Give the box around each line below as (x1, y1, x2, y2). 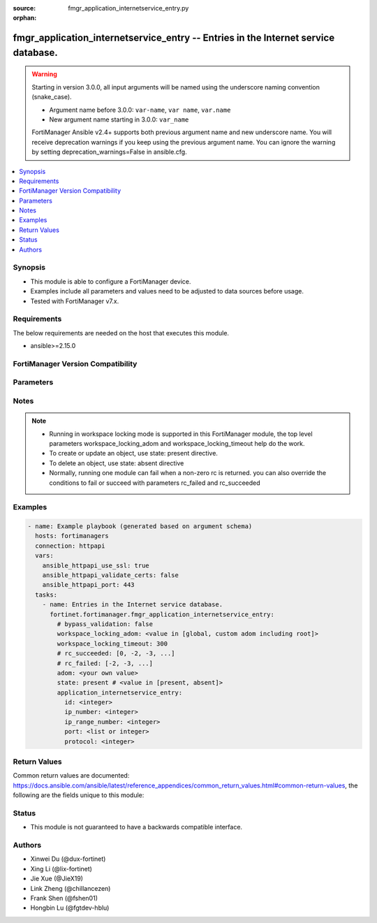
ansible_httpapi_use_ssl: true (42, 561, 149, 569)
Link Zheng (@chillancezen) (30, 884, 111, 892)
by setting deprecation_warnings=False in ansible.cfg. (31, 147, 188, 157)
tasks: (35, 590, 58, 599)
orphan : (13, 14, 37, 22)
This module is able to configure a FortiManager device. (30, 277, 191, 286)
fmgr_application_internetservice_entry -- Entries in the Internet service (13, 32, 335, 44)
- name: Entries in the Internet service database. (42, 601, 223, 609)
